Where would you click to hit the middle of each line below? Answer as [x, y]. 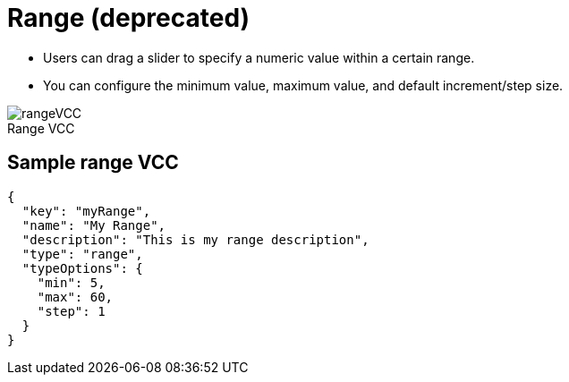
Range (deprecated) [129, 18]
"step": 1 [71, 311]
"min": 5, [71, 282]
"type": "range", [82, 254]
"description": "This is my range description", [195, 239]
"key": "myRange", [86, 211]
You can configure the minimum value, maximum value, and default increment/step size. [303, 85]
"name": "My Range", [94, 225]
